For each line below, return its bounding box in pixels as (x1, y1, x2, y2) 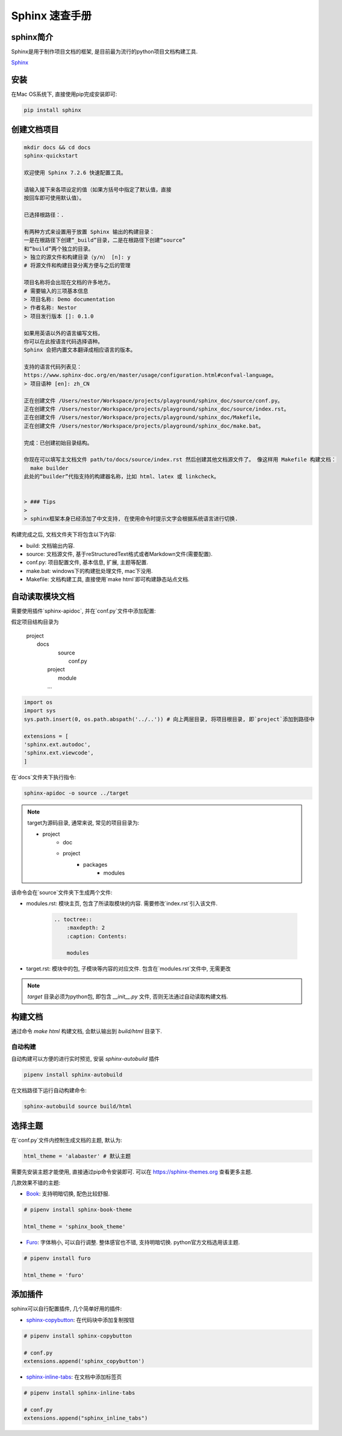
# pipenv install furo (23, 1255, 91, 1262)
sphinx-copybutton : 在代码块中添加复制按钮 (26, 1316, 135, 1323)
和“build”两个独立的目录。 (23, 245, 94, 252)
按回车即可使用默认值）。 (23, 195, 85, 201)
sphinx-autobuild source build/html (23, 1103, 132, 1110)
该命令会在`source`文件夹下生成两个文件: (11, 888, 113, 896)
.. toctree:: (54, 916, 93, 923)
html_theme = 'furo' (23, 1271, 84, 1279)
